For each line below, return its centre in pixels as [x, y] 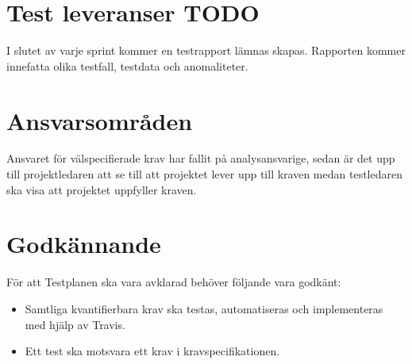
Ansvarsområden [100, 120]
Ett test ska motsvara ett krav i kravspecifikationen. [152, 351]
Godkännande [84, 244]
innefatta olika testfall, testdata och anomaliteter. [127, 65]
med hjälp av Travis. [75, 324]
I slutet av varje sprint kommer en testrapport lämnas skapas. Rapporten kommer [206, 50]
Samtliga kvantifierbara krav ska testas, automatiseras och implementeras [204, 308]
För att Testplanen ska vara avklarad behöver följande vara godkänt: [174, 282]
